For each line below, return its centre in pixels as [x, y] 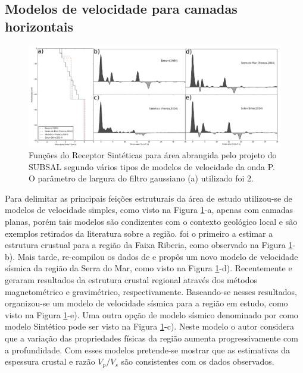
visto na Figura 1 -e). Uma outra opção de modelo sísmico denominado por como [151, 314]
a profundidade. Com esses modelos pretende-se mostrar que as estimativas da [148, 350]
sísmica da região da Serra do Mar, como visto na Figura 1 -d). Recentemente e [149, 268]
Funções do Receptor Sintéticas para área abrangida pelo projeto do [153, 155]
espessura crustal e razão [50, 361]
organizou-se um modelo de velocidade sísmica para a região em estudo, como [146, 303]
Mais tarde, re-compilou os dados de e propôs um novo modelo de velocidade [158, 256]
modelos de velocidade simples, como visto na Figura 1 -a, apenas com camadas [149, 210]
